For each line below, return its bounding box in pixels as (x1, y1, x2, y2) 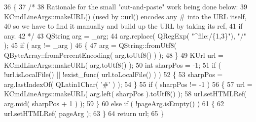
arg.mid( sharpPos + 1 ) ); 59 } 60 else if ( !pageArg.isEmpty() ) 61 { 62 (4, 98, 224, 108)
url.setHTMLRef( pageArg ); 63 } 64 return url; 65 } (4, 108, 164, 118)
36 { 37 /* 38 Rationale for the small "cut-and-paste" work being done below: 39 (4, 1, 248, 11)
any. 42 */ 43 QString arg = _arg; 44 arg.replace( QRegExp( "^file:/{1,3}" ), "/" (4, 30, 246, 41)
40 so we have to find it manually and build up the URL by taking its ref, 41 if (4, 21, 243, 31)
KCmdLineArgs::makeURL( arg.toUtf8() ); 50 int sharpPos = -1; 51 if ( (4, 59, 221, 70)
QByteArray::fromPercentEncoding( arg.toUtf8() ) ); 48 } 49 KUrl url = (4, 49, 224, 60)
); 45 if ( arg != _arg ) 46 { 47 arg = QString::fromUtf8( (4, 40, 177, 50)
